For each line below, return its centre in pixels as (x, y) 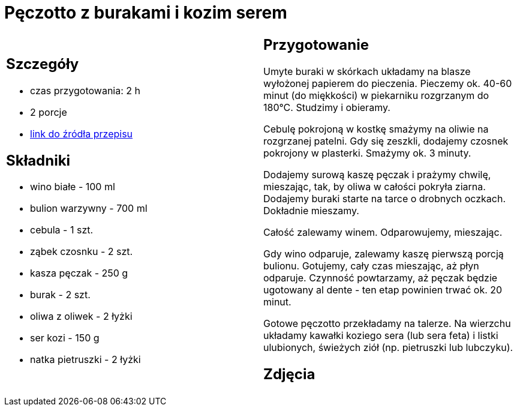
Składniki (38, 160)
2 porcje (49, 112)
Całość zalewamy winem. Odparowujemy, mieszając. (383, 232)
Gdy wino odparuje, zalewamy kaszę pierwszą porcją (384, 253)
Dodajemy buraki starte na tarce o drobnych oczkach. (385, 198)
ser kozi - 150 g (65, 338)
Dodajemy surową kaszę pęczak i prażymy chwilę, (377, 174)
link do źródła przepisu (82, 133)
